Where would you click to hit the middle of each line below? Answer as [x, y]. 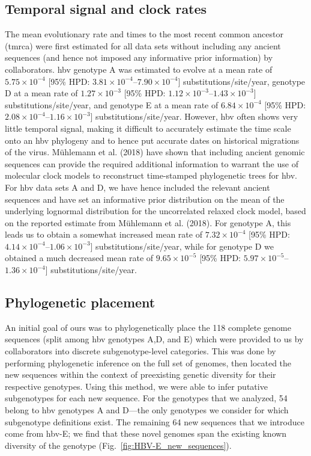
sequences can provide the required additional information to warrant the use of [152, 163]
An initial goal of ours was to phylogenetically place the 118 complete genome [148, 327]
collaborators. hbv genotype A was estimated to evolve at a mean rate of [139, 69]
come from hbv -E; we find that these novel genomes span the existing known [146, 433]
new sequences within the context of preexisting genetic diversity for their [140, 374]
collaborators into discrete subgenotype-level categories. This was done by [140, 351]
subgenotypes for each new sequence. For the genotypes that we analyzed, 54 [146, 398]
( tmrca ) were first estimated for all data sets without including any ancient [143, 45]
